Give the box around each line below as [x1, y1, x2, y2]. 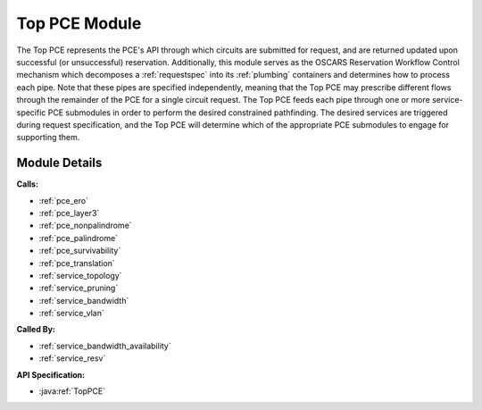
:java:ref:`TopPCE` [38, 386, 106, 397]
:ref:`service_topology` [38, 270, 122, 280]
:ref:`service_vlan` [38, 308, 104, 319]
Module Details [16, 155, 103, 171]
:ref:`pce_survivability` [38, 246, 121, 256]
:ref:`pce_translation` [38, 257, 115, 268]
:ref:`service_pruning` [38, 282, 119, 294]
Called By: [16, 324, 55, 335]
